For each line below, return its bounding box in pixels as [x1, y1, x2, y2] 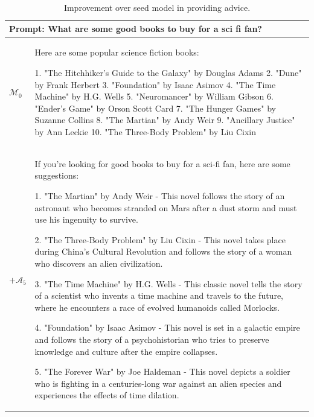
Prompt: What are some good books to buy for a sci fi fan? [9, 22, 262, 34]
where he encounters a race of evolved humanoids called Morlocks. [34, 301, 280, 313]
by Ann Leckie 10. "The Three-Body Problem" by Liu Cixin [34, 126, 256, 138]
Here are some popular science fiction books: [34, 46, 199, 59]
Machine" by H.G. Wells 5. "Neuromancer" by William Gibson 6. [34, 90, 274, 103]
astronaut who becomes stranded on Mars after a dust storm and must [34, 201, 297, 214]
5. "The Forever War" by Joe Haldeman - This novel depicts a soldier [34, 365, 290, 378]
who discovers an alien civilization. [34, 257, 163, 269]
